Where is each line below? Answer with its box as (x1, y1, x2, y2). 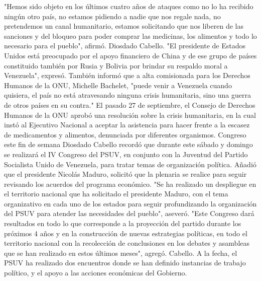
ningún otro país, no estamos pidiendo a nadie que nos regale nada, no (4, 11, 221, 21)
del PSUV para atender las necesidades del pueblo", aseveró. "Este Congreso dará (4, 208, 254, 219)
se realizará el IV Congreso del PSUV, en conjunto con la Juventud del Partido (4, 149, 248, 159)
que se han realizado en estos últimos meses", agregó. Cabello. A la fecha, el (4, 247, 237, 258)
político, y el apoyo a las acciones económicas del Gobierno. (4, 267, 187, 278)
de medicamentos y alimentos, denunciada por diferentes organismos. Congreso (4, 129, 246, 139)
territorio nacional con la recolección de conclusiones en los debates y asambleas (4, 238, 250, 248)
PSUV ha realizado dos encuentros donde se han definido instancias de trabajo (4, 257, 246, 268)
